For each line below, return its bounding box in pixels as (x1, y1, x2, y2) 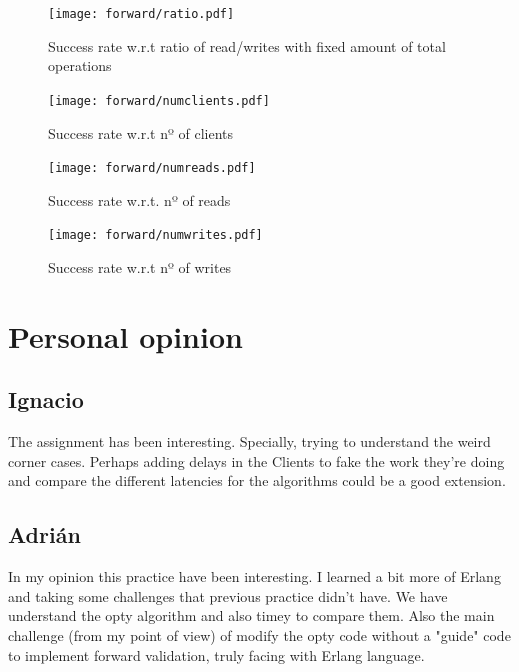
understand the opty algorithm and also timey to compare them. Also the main (8, 605, 495, 626)
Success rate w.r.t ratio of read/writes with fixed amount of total (48, 35, 446, 56)
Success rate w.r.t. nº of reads (48, 189, 231, 210)
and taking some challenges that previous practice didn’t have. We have (8, 585, 448, 606)
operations (48, 55, 112, 76)
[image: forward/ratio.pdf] (48, 7, 235, 21)
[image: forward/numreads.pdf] (48, 161, 256, 176)
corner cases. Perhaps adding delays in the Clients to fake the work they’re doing (8, 450, 505, 471)
